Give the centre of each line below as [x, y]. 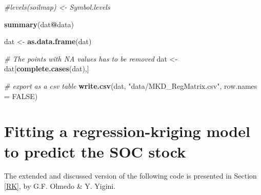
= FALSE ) [21, 96]
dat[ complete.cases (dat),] [47, 69]
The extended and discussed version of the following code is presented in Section [130, 176]
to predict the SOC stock [95, 151]
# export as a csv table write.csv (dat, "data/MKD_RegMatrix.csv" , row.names [131, 85]
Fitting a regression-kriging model [127, 131]
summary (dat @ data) [39, 24]
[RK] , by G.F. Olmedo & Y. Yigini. [60, 186]
